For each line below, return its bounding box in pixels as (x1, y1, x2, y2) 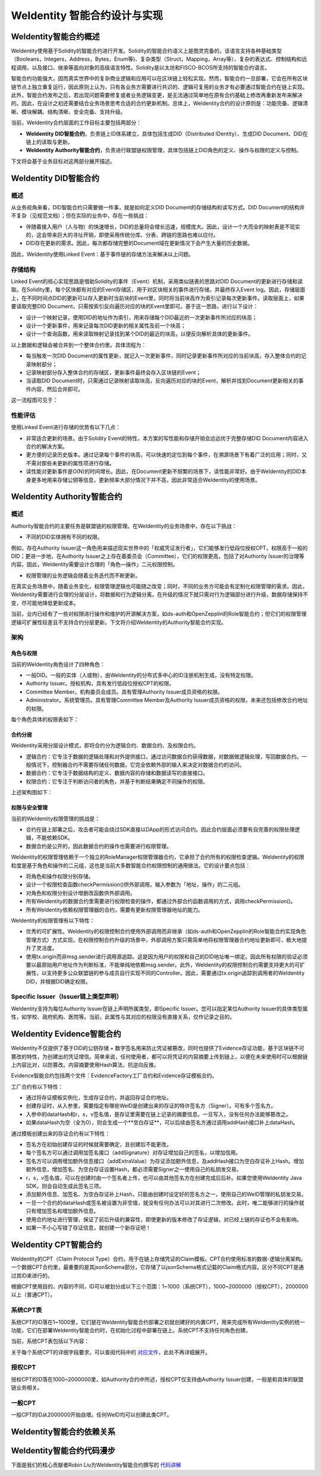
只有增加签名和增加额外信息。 (26, 1208, 99, 1215)
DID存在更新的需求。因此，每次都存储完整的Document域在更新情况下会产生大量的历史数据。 (26, 240, 253, 247)
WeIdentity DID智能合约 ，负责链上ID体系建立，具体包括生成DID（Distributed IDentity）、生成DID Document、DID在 (26, 130, 309, 137)
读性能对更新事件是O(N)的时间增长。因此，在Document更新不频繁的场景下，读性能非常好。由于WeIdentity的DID (26, 468, 301, 475)
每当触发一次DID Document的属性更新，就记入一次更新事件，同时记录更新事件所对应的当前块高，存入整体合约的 (26, 352, 301, 359)
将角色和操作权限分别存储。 (26, 873, 94, 880)
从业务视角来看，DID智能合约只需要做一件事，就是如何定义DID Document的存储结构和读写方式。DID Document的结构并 (11, 203, 305, 211)
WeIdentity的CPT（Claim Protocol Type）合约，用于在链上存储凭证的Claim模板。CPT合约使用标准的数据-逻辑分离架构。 (11, 1255, 306, 1262)
